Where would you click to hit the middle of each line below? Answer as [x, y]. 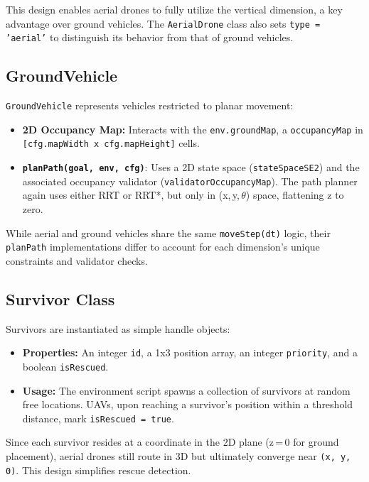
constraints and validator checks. [77, 260]
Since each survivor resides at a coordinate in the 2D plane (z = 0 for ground [172, 442]
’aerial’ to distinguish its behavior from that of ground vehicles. [150, 37]
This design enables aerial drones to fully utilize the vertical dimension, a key [174, 9]
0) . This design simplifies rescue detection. [98, 470]
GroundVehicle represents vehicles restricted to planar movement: [150, 105]
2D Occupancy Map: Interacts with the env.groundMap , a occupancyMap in [193, 129]
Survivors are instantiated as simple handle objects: [118, 328]
